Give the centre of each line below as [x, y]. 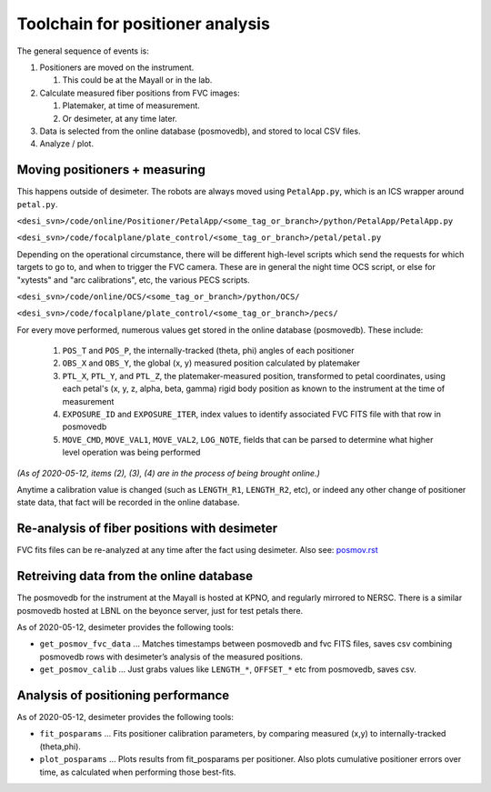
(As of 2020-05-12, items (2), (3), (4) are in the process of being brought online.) [168, 473]
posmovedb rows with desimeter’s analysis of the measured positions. [171, 657]
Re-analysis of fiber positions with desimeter [147, 529]
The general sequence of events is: [83, 51]
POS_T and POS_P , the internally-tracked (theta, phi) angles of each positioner [208, 351]
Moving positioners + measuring [111, 170]
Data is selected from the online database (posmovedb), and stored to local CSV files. [200, 131]
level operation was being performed [131, 452]
